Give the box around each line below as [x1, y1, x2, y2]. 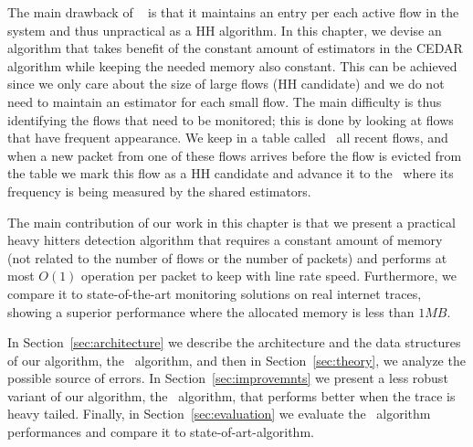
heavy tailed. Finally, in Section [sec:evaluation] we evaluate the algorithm [7, 404, 431, 423]
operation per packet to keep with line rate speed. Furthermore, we [81, 266, 457, 285]
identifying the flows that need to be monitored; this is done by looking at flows [7, 110, 454, 129]
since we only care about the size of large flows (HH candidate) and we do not [7, 74, 445, 93]
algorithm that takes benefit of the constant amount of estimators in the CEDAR [7, 38, 463, 58]
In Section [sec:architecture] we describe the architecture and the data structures [7, 333, 461, 352]
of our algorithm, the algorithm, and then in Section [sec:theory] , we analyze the [7, 350, 466, 369]
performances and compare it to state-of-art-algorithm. [7, 422, 314, 442]
